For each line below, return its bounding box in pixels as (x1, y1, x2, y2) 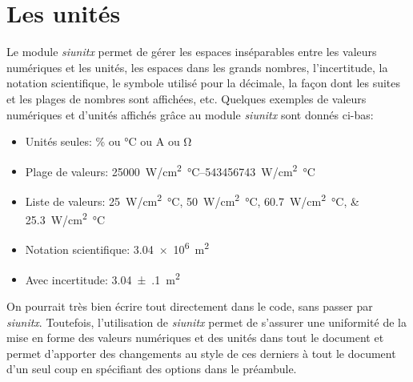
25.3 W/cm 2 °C (25, 209, 106, 227)
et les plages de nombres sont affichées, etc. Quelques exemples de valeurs (6, 90, 367, 107)
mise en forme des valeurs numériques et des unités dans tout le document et (6, 329, 384, 346)
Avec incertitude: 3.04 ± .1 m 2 (25, 268, 180, 288)
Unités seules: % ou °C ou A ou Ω (25, 133, 192, 150)
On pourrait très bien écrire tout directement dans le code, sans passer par (6, 297, 373, 314)
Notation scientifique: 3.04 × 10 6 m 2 (25, 239, 209, 258)
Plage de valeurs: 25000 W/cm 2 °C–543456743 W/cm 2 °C (25, 160, 315, 179)
